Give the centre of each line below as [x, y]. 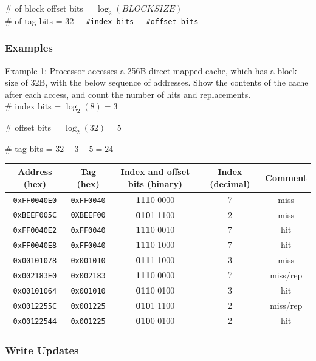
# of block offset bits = [49, 8]
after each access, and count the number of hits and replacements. [128, 94]
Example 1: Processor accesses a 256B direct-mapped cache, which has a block [151, 70]
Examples [29, 48]
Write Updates [42, 350]
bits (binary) [155, 183]
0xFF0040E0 [35, 200]
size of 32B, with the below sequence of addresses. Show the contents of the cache [157, 82]
